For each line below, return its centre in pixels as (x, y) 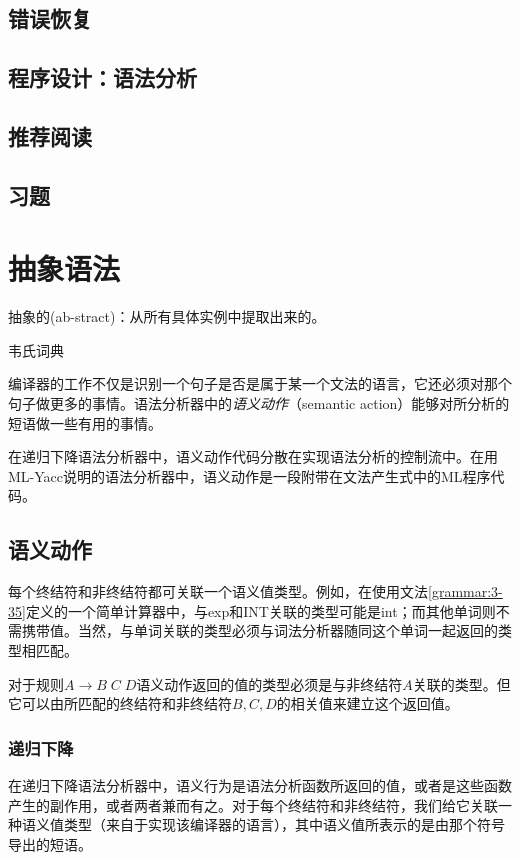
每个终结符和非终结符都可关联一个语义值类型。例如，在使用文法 (218, 591)
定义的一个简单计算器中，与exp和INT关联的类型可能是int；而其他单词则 (260, 610)
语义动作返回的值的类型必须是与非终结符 (269, 683)
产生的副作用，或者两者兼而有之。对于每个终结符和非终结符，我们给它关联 (253, 804)
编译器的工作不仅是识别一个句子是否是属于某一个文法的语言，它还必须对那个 (260, 383)
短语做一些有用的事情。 (85, 422)
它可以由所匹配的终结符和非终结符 (120, 703)
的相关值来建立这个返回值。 (367, 703)
